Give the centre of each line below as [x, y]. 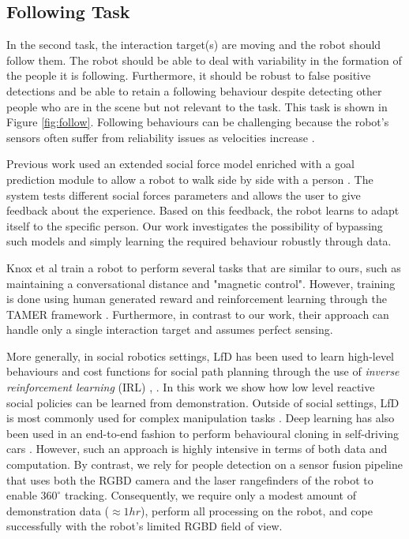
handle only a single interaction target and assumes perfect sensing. [170, 329]
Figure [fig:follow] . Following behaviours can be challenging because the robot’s [198, 122]
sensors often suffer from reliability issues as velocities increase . [161, 137]
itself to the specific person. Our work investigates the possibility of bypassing [195, 225]
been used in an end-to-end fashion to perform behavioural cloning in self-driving [203, 433]
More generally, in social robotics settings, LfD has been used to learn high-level [201, 356]
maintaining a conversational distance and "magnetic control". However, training [201, 283]
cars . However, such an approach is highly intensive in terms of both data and [197, 449]
